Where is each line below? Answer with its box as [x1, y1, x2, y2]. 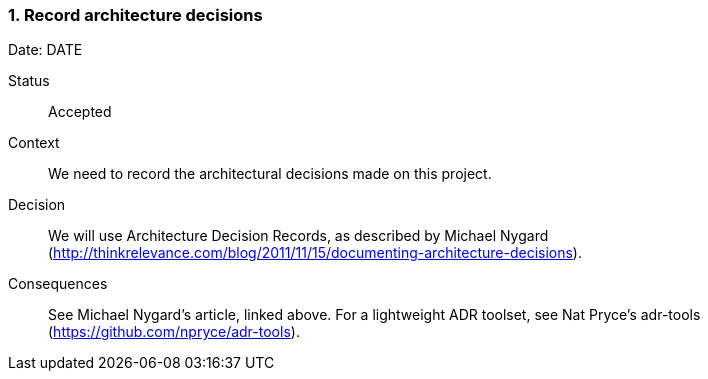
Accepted [48, 103, 112, 121]
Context [8, 134, 60, 152]
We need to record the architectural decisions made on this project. [48, 165, 492, 183]
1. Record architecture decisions [8, 5, 263, 25]
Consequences [8, 275, 108, 293]
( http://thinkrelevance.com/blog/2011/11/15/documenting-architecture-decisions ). [48, 244, 582, 262]
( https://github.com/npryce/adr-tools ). [48, 323, 300, 341]
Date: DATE [8, 41, 83, 59]
